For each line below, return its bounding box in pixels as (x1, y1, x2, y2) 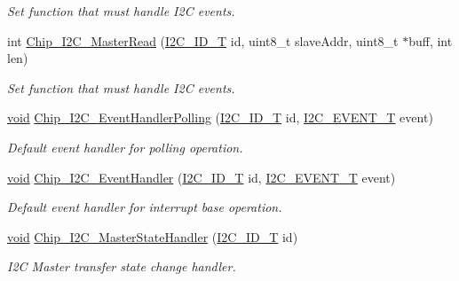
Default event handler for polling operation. (7, 137, 243, 156)
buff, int (408, 31, 453, 50)
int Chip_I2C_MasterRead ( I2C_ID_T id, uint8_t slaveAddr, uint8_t (7, 31, 399, 50)
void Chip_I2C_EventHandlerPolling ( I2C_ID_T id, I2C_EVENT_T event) (7, 108, 433, 127)
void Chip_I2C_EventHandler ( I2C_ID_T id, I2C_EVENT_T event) (7, 168, 396, 186)
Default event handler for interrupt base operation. (7, 198, 282, 216)
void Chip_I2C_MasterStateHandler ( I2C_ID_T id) (7, 227, 298, 246)
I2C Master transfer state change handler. (7, 257, 236, 276)
